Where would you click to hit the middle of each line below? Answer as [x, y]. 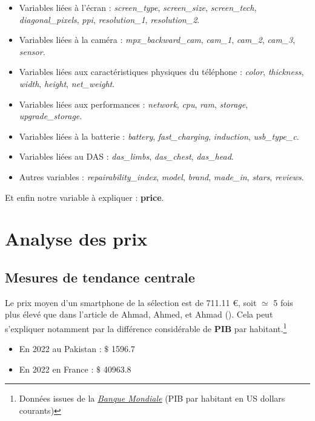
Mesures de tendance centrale [100, 277]
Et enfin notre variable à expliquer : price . [85, 197]
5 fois [283, 302]
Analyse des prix [76, 239]
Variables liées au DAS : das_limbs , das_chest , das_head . [126, 156]
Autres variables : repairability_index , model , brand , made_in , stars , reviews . [161, 176]
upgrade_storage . [51, 116]
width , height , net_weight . [67, 83]
